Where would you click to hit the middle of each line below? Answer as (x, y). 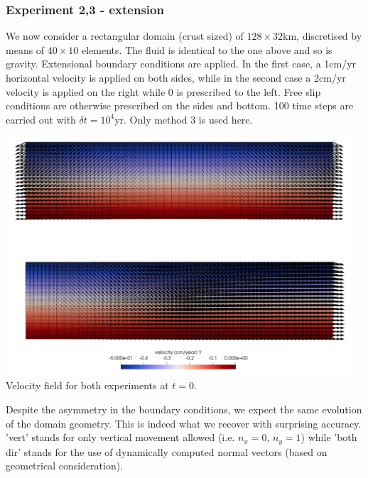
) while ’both (329, 437)
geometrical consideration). (65, 466)
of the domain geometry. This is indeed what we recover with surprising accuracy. (184, 423)
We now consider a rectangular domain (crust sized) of (125, 36)
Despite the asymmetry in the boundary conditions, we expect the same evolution (184, 409)
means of (25, 49)
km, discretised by (323, 36)
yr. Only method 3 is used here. (184, 119)
